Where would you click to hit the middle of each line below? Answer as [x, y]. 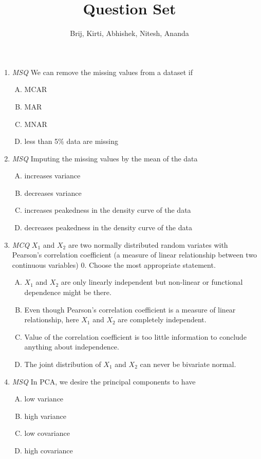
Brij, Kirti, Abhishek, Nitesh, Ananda [129, 33]
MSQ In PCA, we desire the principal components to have [104, 381]
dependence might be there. [68, 292]
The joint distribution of [63, 364]
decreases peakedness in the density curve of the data [108, 227]
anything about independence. [72, 347]
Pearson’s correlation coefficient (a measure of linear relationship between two [135, 255]
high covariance [49, 450]
